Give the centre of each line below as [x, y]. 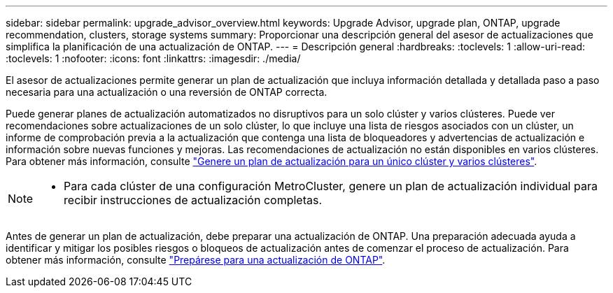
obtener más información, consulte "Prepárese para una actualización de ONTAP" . [196, 260]
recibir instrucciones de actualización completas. [193, 200]
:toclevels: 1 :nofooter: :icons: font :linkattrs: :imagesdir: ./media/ [153, 58]
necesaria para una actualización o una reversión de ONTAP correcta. [167, 92]
